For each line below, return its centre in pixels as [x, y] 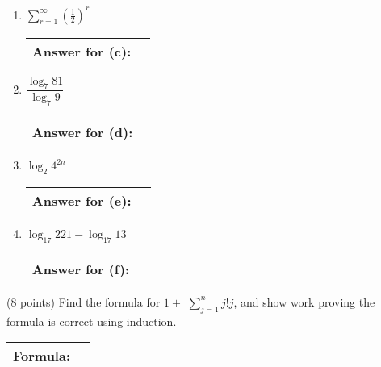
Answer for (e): [82, 200]
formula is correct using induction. [92, 321]
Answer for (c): [82, 51]
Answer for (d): [82, 132]
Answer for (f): [81, 269]
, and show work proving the [304, 301]
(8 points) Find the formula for [84, 301]
